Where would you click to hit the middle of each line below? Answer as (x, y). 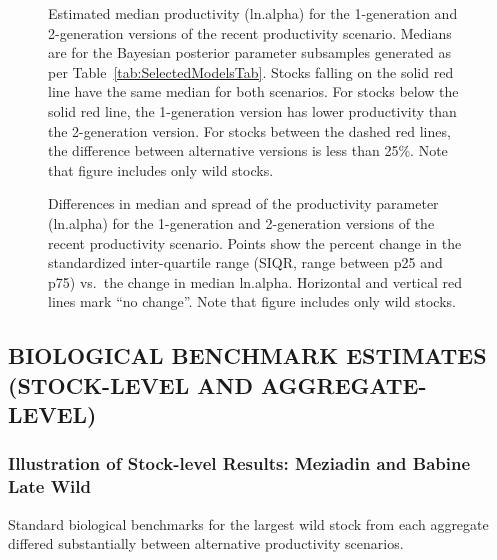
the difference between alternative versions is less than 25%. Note (248, 150)
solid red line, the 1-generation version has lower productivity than (252, 110)
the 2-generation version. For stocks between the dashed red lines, (249, 130)
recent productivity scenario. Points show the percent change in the (255, 242)
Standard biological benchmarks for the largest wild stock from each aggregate (248, 523)
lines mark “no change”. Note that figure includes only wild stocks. (252, 301)
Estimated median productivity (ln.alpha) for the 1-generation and (253, 13)
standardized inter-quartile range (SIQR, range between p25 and (245, 262)
